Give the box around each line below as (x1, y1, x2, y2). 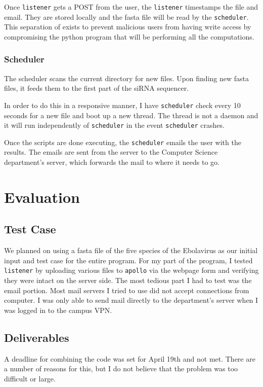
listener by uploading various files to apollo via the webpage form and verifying (4, 265, 259, 275)
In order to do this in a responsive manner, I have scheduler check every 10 (4, 99, 241, 110)
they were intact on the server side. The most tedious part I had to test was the (4, 275, 252, 286)
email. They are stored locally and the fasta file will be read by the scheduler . (4, 11, 249, 22)
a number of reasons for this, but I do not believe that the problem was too (4, 363, 238, 374)
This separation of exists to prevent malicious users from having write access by (4, 21, 251, 32)
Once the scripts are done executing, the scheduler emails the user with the (4, 136, 241, 147)
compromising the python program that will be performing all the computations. (4, 31, 254, 42)
